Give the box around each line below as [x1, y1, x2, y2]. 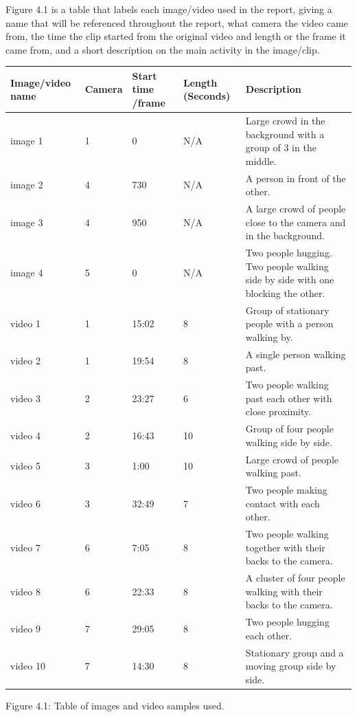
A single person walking [245, 346, 346, 361]
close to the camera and [245, 214, 346, 229]
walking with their [245, 584, 323, 598]
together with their [245, 540, 325, 554]
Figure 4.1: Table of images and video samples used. [5, 698, 224, 712]
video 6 [10, 496, 41, 510]
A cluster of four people [245, 571, 345, 585]
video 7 [10, 540, 41, 554]
